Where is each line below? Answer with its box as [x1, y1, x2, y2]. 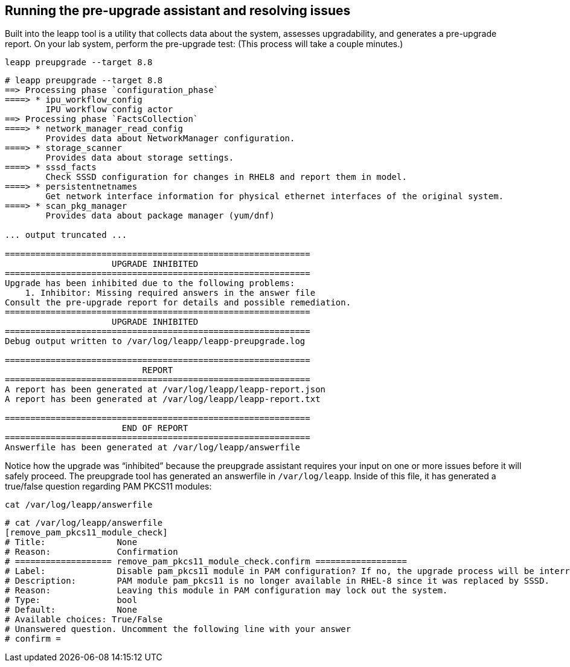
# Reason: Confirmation [5, 547, 178, 557]
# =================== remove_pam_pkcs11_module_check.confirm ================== [5, 557, 407, 567]
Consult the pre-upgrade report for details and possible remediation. [5, 298, 351, 308]
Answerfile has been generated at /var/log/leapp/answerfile [5, 442, 300, 453]
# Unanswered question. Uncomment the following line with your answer [5, 624, 351, 634]
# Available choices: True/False [5, 614, 163, 625]
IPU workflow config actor [45, 104, 173, 115]
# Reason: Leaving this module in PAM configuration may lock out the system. [5, 586, 448, 596]
